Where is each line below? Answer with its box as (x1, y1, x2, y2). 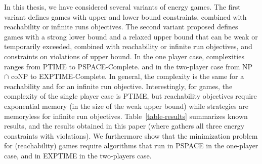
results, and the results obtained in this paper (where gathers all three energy (4, 120, 245, 131)
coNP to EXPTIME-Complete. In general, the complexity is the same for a (11, 71, 244, 81)
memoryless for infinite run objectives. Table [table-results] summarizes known (4, 110, 248, 121)
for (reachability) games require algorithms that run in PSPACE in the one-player (4, 140, 258, 151)
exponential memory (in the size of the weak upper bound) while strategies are (4, 100, 248, 111)
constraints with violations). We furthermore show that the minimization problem (4, 130, 258, 141)
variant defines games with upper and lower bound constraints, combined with (4, 11, 247, 22)
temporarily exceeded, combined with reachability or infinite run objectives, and (4, 41, 252, 52)
